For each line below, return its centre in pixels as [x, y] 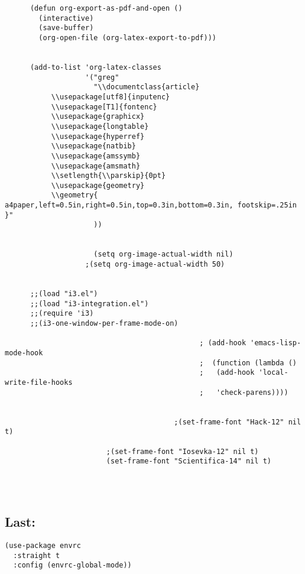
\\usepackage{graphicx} [98, 117]
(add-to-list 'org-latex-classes [95, 67]
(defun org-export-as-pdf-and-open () [106, 8]
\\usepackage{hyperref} [98, 136]
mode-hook [24, 353]
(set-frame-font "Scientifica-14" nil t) [189, 461]
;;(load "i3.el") [64, 294]
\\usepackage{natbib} [93, 146]
